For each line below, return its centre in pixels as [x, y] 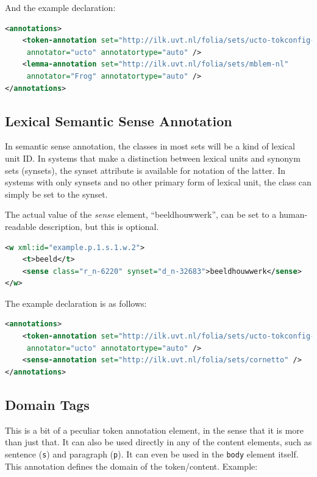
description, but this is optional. [99, 226]
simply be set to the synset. [56, 194]
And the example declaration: [60, 7]
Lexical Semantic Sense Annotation [119, 120]
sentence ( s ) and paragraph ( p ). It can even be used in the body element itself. [152, 454]
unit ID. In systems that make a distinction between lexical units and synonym [153, 158]
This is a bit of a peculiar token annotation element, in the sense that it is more [155, 430]
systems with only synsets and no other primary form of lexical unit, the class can [158, 182]
